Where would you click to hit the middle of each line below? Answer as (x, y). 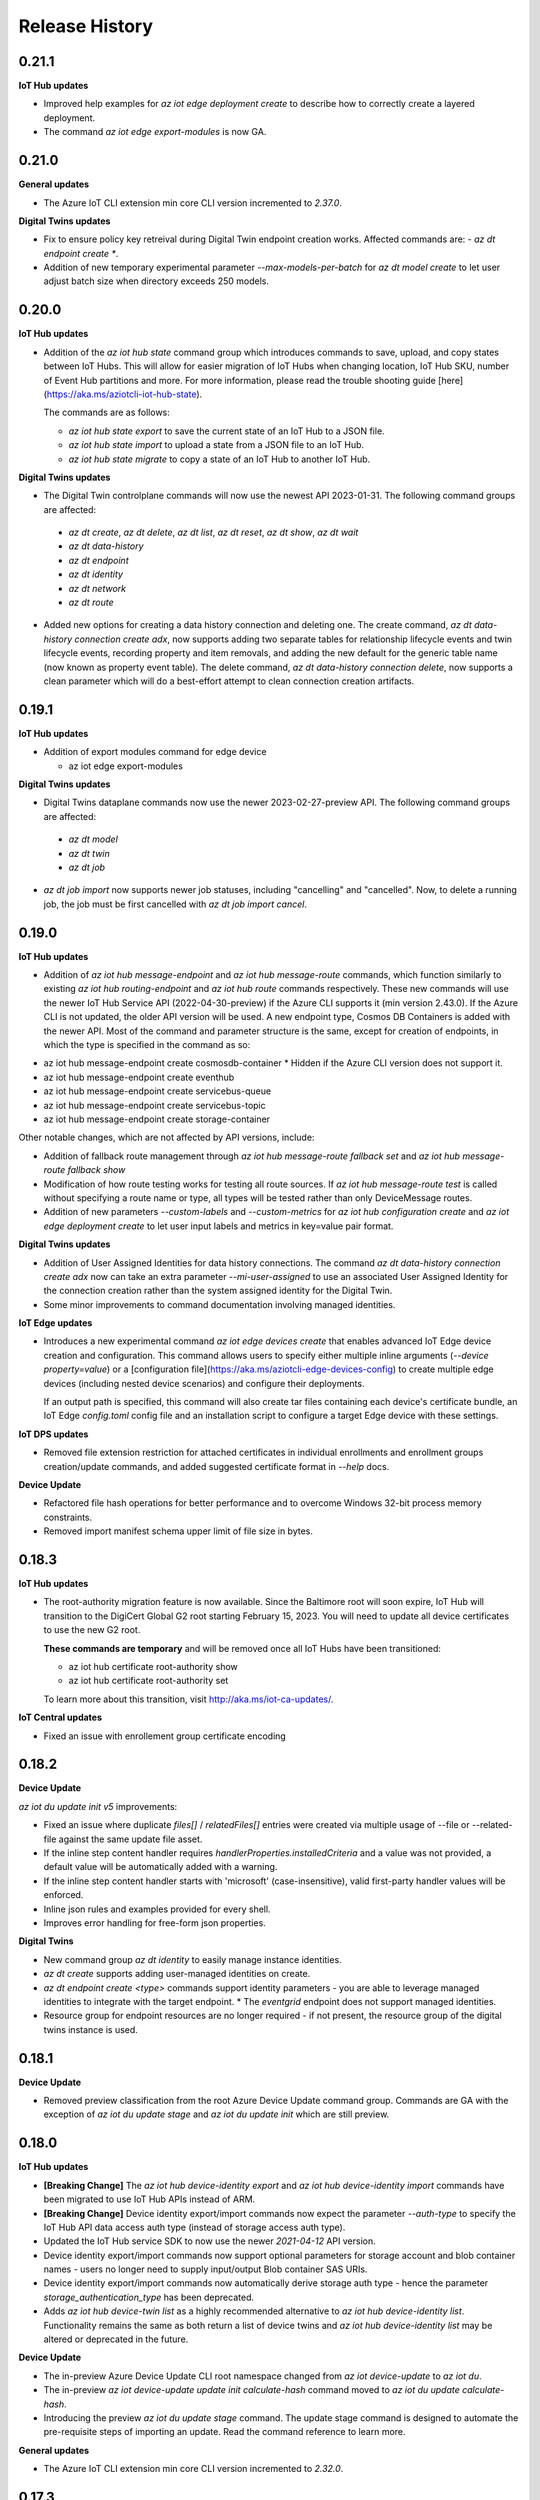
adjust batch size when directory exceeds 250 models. (156, 281)
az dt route (91, 602)
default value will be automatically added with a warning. (160, 1867)
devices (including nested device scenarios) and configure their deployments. (204, 1383)
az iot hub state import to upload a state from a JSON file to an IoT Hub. (216, 445)
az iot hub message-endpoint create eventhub (139, 1077)
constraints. (68, 1517)
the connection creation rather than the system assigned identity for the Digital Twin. (218, 1291)
